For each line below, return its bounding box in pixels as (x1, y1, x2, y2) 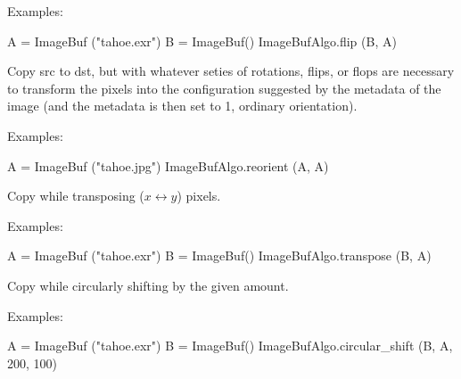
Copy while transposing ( (7, 186, 144, 205)
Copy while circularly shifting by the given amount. (7, 276, 289, 294)
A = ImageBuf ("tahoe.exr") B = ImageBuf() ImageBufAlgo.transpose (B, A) (7, 246, 432, 265)
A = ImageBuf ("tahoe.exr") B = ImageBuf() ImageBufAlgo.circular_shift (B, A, (7, 336, 453, 355)
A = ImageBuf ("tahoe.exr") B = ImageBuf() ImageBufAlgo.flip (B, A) (7, 31, 397, 50)
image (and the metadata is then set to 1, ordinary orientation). (7, 96, 358, 115)
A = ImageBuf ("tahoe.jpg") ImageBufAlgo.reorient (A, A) (7, 156, 329, 175)
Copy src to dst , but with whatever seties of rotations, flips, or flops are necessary (7, 62, 455, 80)
